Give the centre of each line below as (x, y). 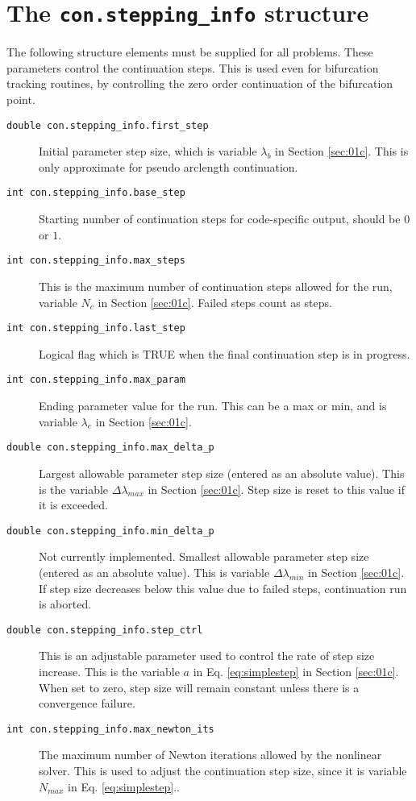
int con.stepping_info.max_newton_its (110, 729)
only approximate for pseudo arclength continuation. (168, 166)
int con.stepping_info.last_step (96, 328)
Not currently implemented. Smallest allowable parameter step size (204, 556)
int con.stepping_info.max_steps (96, 261)
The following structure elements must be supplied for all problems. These (190, 52)
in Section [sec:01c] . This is (342, 151)
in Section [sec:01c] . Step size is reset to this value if (276, 489)
